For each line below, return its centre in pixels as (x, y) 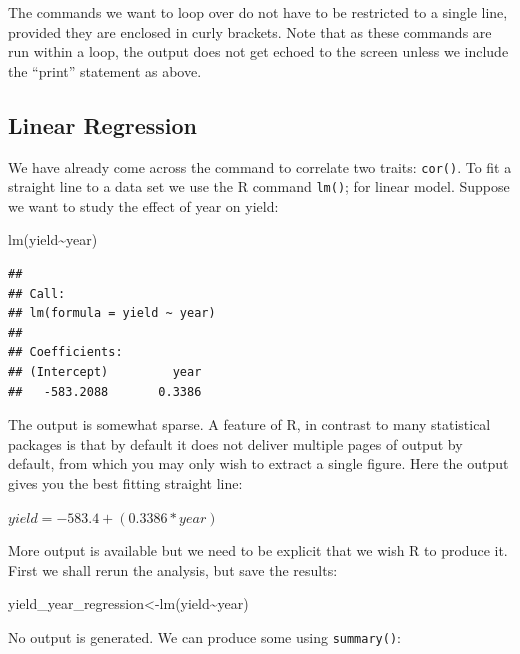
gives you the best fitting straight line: (125, 483)
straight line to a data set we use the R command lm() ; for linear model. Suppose (259, 186)
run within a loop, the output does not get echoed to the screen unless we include (258, 51)
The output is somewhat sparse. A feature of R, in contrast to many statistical (249, 424)
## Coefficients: (65, 352)
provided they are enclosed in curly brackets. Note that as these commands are (250, 31)
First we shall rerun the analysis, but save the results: (173, 569)
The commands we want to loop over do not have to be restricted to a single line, (258, 12)
